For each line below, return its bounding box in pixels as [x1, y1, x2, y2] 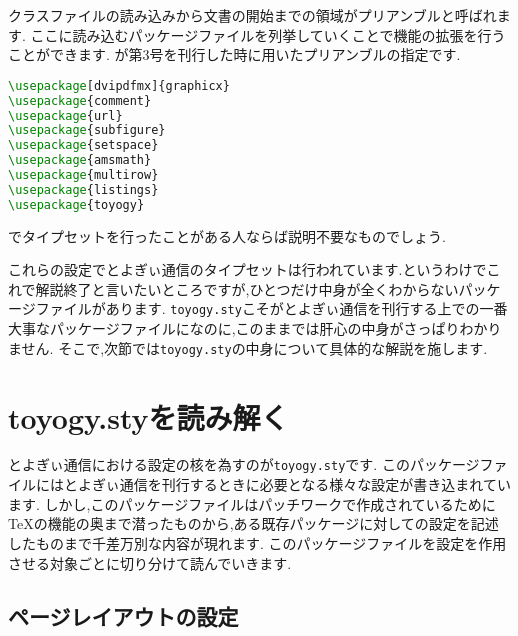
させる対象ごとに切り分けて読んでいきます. [8, 552, 292, 573]
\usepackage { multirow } [8, 168, 159, 183]
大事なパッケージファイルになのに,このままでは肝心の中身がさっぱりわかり [8, 318, 502, 339]
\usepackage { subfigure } [8, 123, 166, 138]
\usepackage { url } [8, 108, 123, 123]
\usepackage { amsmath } [8, 153, 152, 168]
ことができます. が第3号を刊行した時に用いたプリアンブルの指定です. [8, 44, 461, 65]
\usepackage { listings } [8, 182, 159, 197]
